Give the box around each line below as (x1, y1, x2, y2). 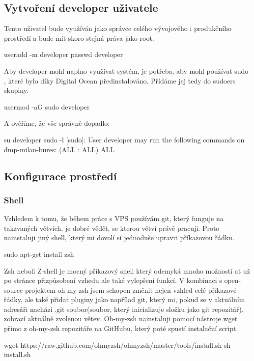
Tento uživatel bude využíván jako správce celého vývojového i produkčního (4, 23, 231, 33)
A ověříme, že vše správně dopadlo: (4, 118, 110, 128)
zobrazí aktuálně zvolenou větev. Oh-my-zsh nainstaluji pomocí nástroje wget (4, 313, 238, 324)
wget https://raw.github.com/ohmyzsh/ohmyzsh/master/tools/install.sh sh (4, 339, 231, 350)
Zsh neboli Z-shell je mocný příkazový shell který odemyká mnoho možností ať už (4, 265, 250, 276)
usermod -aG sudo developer (4, 101, 90, 111)
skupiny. (4, 85, 28, 95)
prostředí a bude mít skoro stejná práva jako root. (4, 32, 154, 43)
